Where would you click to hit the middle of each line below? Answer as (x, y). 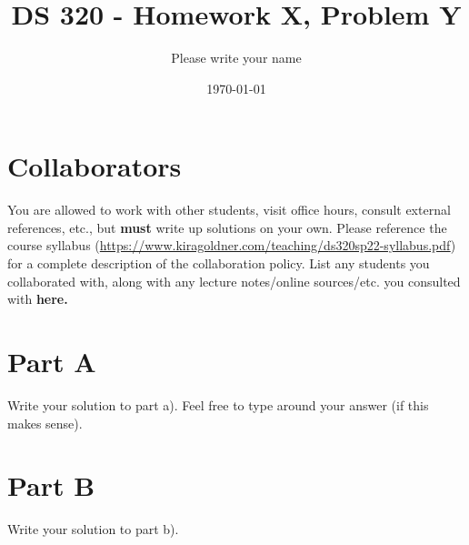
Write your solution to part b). (93, 529)
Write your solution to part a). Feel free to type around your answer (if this (218, 404)
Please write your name (236, 58)
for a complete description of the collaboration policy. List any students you (219, 263)
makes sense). (45, 423)
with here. (38, 299)
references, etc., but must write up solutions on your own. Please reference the (227, 227)
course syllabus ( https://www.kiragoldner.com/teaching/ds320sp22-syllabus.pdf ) (232, 245)
